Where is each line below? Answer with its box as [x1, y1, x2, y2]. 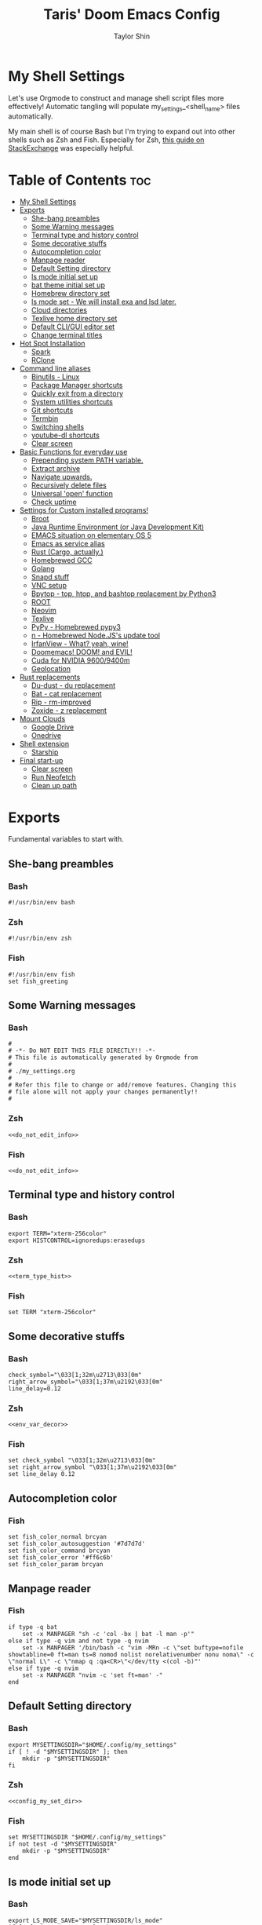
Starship [31, 747, 59, 757]
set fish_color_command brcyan [8, 1547, 111, 1555]
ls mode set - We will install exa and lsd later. [31, 297, 176, 307]
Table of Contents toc [8, 171, 151, 189]
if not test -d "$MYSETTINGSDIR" [8, 1840, 118, 1848]
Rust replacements [19, 673, 81, 682]
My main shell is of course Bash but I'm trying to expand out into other [8, 127, 235, 137]
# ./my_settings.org [8, 1068, 76, 1076]
